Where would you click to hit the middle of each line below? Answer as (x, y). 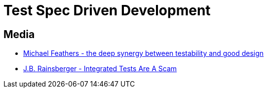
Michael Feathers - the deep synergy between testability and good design (144, 53)
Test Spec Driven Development (107, 10)
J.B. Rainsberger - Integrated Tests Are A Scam (100, 69)
